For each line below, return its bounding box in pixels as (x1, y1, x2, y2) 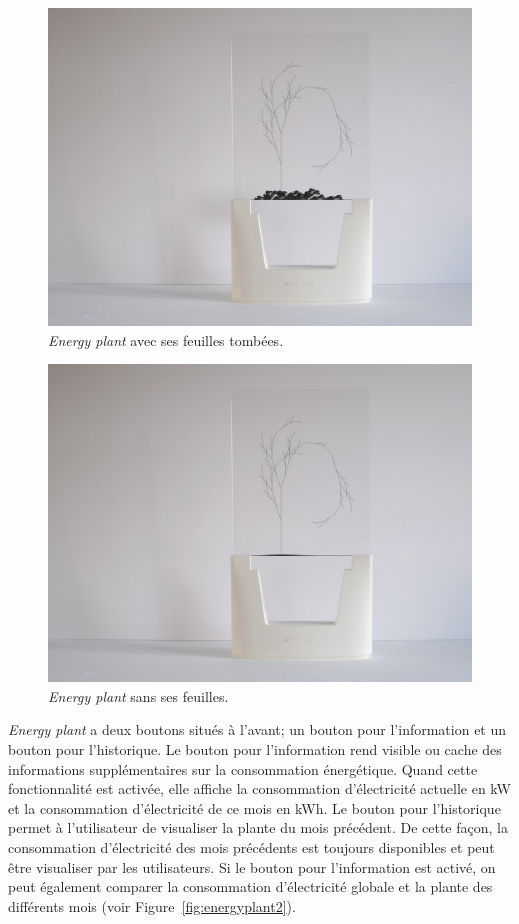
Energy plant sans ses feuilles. (48, 685, 229, 706)
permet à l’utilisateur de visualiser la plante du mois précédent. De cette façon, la (8, 817, 508, 838)
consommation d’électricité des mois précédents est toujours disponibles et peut (8, 836, 495, 857)
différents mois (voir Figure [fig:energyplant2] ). (8, 895, 296, 916)
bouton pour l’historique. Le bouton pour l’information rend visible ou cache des (8, 738, 502, 759)
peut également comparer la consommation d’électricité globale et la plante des (8, 876, 493, 897)
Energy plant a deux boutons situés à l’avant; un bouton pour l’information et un (8, 719, 507, 740)
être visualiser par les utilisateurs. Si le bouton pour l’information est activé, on (8, 856, 496, 877)
